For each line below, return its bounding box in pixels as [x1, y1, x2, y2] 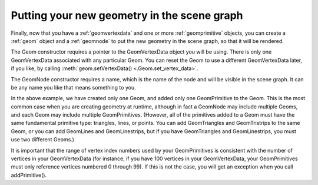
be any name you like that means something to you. [11, 84, 136, 91]
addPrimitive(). [11, 171, 47, 179]
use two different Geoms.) [11, 136, 75, 143]
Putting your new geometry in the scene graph [11, 9, 243, 22]
